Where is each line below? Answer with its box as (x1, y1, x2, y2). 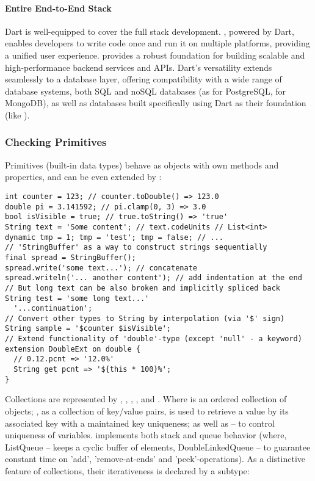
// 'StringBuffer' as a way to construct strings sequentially (5, 243, 267, 252)
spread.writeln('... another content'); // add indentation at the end (5, 273, 302, 283)
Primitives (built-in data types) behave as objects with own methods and (5, 158, 279, 171)
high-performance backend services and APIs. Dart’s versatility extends (5, 60, 272, 73)
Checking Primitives (5, 134, 107, 150)
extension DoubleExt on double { (5, 344, 140, 353)
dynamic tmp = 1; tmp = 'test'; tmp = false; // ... (5, 233, 223, 242)
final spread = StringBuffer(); (5, 253, 136, 262)
